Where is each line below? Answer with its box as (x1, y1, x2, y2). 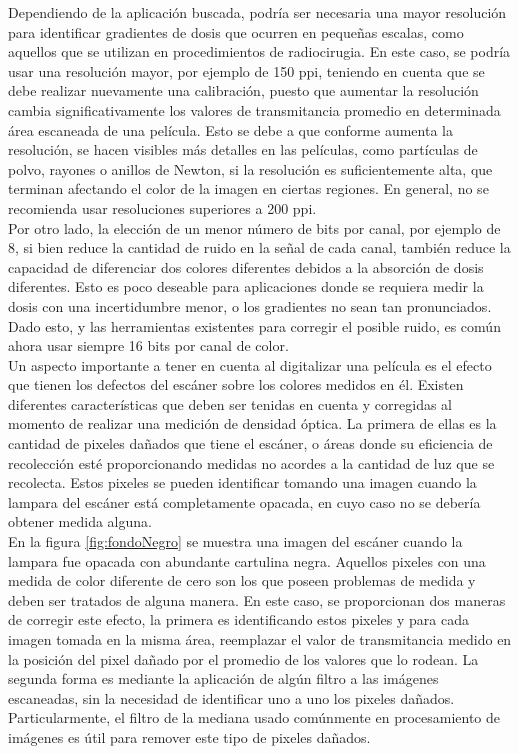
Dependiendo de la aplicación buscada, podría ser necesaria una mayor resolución (8, 2, 507, 22)
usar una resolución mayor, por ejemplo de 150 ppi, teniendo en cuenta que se (8, 60, 485, 81)
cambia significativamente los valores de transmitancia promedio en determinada (8, 99, 501, 120)
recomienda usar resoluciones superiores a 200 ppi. (8, 197, 317, 218)
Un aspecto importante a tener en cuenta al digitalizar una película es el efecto (8, 354, 492, 375)
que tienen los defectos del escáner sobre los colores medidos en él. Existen (8, 374, 464, 395)
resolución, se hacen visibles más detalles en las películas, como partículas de (8, 139, 478, 160)
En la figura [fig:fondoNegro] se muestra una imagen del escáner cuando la (8, 531, 463, 552)
